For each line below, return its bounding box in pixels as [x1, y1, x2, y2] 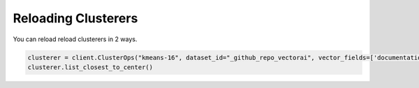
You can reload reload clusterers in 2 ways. [13, 35, 138, 43]
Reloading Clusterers [13, 10, 138, 26]
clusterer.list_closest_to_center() [27, 63, 154, 71]
